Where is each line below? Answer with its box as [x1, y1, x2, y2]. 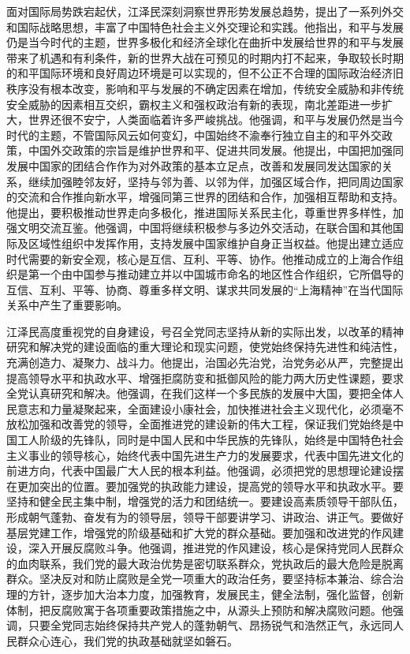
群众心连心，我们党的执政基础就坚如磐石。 [17, 632, 238, 648]
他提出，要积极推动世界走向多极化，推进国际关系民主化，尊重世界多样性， [6, 204, 393, 220]
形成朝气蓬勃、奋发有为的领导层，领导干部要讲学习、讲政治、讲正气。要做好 [6, 509, 404, 525]
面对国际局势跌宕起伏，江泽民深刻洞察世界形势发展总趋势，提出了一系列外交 [6, 3, 404, 19]
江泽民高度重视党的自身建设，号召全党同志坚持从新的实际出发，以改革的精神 [6, 323, 404, 339]
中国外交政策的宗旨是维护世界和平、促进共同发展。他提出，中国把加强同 [28, 142, 404, 159]
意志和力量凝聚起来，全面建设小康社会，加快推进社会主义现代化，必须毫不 [17, 400, 404, 417]
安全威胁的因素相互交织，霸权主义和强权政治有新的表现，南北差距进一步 [6, 95, 382, 112]
